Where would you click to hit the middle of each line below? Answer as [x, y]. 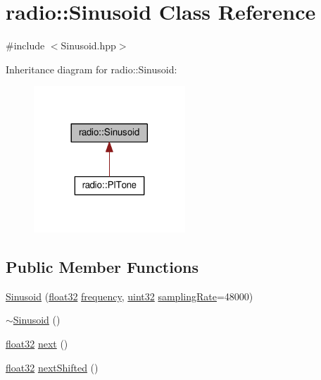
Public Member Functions [102, 266]
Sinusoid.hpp [88, 45]
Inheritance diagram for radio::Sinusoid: [92, 69]
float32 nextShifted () [52, 367]
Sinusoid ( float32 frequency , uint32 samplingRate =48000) [130, 296]
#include [25, 45]
